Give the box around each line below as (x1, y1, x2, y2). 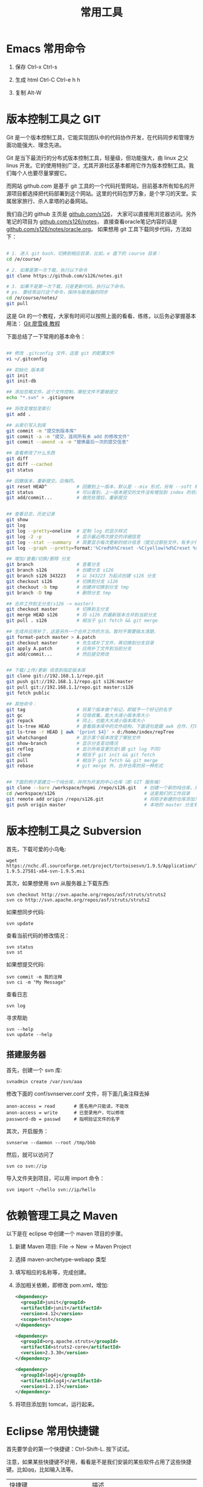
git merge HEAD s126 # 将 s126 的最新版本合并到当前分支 (6, 612, 157, 618)
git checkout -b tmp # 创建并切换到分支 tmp (6, 584, 129, 590)
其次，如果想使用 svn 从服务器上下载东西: (6, 879, 110, 886)
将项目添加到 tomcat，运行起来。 (14, 1401, 98, 1408)
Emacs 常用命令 (6, 42, 86, 56)
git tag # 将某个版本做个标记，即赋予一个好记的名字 (6, 706, 172, 713)
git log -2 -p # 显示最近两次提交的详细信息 (6, 533, 141, 540)
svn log (6, 1002, 26, 1009)
